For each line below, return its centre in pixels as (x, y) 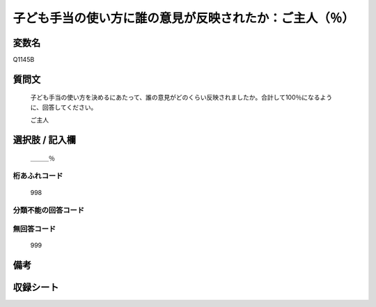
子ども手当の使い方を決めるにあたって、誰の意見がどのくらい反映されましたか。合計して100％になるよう (181, 97)
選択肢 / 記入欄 (45, 140)
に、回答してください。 (64, 107)
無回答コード (34, 228)
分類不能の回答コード (49, 210)
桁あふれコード (38, 176)
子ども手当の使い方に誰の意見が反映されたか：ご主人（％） (184, 18)
